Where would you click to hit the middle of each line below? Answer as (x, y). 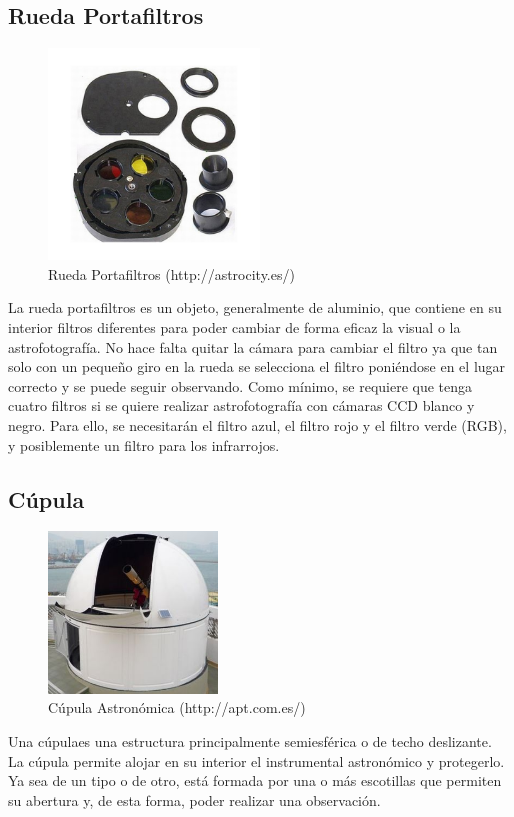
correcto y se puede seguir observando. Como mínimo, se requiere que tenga (240, 385)
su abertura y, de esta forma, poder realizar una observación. (194, 799)
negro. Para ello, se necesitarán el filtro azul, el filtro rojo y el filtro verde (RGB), (257, 424)
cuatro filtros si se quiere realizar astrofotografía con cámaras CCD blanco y (241, 405)
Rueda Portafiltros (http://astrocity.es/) (171, 273)
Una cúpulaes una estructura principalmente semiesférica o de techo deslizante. (250, 741)
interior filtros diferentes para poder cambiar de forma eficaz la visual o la (234, 326)
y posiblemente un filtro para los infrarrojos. (144, 444)
